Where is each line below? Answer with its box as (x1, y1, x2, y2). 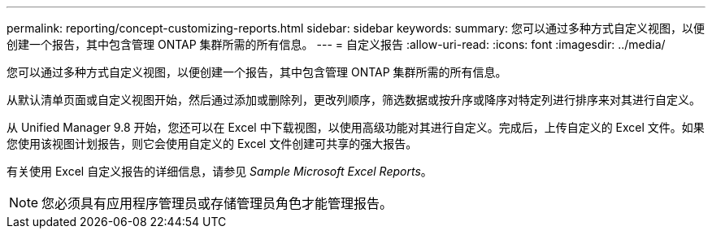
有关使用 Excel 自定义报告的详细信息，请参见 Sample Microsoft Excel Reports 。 (7, 164, 432, 178)
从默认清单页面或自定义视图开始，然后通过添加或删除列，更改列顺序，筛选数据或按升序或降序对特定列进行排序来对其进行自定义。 (7, 93, 701, 107)
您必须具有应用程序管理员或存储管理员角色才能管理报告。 (41, 195, 393, 211)
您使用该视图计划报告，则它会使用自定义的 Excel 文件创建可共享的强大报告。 (7, 137, 418, 150)
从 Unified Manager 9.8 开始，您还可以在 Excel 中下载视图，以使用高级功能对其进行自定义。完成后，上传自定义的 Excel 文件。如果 (7, 120, 705, 134)
